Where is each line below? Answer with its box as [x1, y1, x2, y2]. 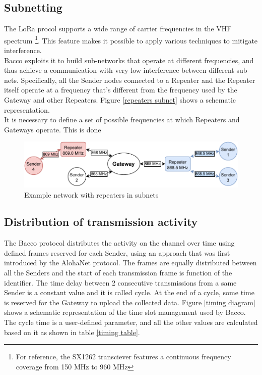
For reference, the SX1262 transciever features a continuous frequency [16, 351, 231, 362]
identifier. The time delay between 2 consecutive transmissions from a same [4, 277, 237, 288]
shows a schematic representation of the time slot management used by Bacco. [4, 307, 246, 317]
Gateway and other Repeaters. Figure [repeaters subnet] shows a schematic [4, 95, 236, 105]
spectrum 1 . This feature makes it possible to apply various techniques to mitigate [4, 33, 258, 45]
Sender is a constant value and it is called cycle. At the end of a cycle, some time [4, 287, 254, 298]
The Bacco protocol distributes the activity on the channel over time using [4, 238, 235, 248]
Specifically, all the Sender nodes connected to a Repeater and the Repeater [21, 74, 255, 85]
